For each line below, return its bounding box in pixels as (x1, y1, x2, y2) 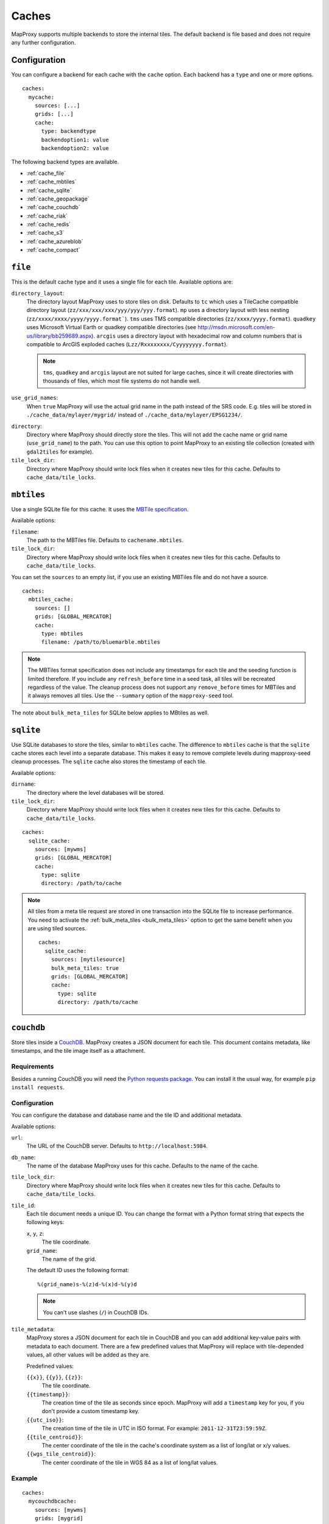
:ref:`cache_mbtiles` (26, 178, 77, 185)
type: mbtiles (41, 630, 83, 637)
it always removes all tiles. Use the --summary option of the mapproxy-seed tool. (27, 692, 234, 699)
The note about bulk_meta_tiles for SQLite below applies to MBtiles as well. (11, 709, 210, 716)
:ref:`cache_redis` (26, 221, 71, 228)
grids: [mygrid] (34, 1515, 83, 1522)
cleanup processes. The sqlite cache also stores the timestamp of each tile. (11, 758, 207, 765)
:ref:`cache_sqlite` (26, 187, 72, 194)
